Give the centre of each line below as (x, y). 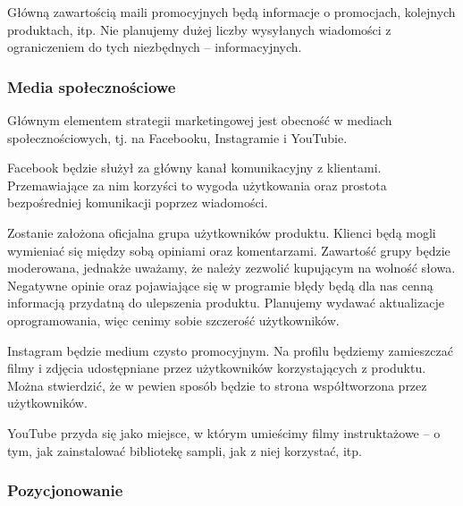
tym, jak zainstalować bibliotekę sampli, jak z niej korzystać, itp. (185, 450)
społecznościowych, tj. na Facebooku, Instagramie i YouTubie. (177, 137)
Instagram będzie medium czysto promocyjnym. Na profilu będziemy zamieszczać (230, 350)
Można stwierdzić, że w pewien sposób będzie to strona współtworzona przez (217, 385)
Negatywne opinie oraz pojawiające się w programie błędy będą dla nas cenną (220, 285)
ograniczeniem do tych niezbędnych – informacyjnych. (155, 47)
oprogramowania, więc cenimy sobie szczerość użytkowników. (173, 320)
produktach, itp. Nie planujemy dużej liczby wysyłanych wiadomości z (199, 29)
